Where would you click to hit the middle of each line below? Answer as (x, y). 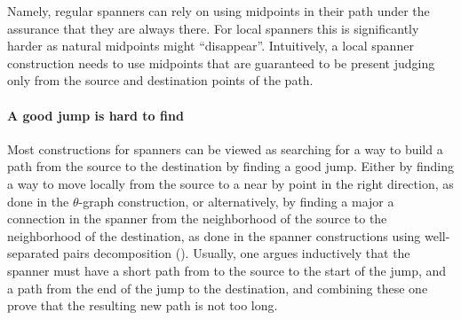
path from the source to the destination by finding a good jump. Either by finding (230, 166)
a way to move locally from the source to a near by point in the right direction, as (230, 183)
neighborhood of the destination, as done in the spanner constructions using (214, 235)
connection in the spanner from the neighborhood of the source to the (197, 219)
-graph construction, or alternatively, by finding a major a (236, 201)
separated (33, 253)
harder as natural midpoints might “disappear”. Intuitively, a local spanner (211, 46)
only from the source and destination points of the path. (160, 80)
